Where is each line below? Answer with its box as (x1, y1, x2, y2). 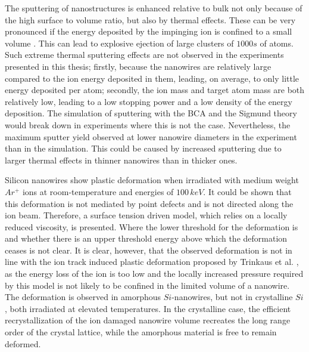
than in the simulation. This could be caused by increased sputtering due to (5, 142, 282, 155)
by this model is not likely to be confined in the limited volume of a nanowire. (5, 279, 290, 291)
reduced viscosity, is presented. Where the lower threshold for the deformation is (5, 220, 298, 233)
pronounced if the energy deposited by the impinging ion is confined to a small (5, 25, 292, 38)
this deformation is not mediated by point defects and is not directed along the (5, 197, 294, 209)
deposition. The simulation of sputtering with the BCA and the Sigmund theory (5, 107, 297, 119)
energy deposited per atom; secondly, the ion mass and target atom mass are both (5, 84, 305, 96)
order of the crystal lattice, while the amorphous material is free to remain (5, 326, 277, 338)
